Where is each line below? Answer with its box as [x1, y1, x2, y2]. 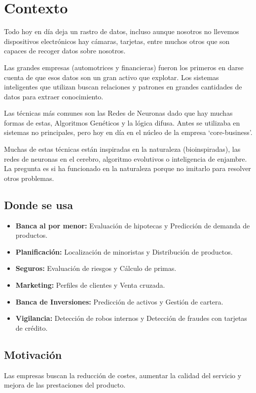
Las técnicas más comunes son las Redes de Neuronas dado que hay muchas [4, 108, 233, 118]
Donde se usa [4, 197, 73, 212]
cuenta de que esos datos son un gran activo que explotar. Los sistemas [4, 72, 219, 82]
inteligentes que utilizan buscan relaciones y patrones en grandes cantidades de [4, 82, 242, 92]
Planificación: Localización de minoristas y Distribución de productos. [15, 246, 233, 257]
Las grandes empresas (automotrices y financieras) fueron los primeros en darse [4, 62, 244, 72]
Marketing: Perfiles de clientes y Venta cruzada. [15, 280, 165, 290]
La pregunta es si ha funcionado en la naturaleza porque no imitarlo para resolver [4, 163, 251, 174]
